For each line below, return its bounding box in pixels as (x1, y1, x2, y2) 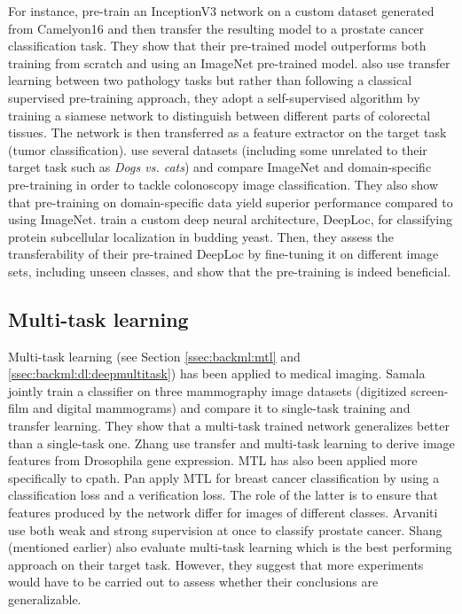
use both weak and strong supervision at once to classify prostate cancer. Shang (8, 520, 442, 539)
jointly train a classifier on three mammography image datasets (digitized (8, 381, 407, 400)
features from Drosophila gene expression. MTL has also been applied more (8, 451, 418, 470)
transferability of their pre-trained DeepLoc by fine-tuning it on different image (8, 245, 439, 263)
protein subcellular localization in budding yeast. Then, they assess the (8, 227, 394, 245)
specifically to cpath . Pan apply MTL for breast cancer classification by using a (8, 468, 440, 486)
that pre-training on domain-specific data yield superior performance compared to (8, 192, 453, 211)
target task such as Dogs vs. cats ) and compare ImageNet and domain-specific (8, 158, 432, 176)
